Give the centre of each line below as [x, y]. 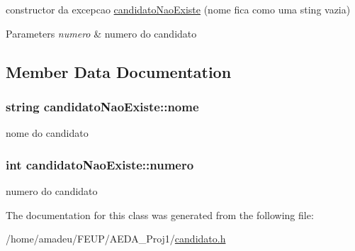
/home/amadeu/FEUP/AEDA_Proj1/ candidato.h [116, 239]
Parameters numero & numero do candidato [101, 33]
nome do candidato [47, 133]
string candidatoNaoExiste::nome [102, 106]
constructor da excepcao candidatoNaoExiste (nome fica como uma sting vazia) [178, 9]
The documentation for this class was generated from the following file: [160, 214]
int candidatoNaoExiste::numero [100, 164]
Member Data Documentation [119, 71]
